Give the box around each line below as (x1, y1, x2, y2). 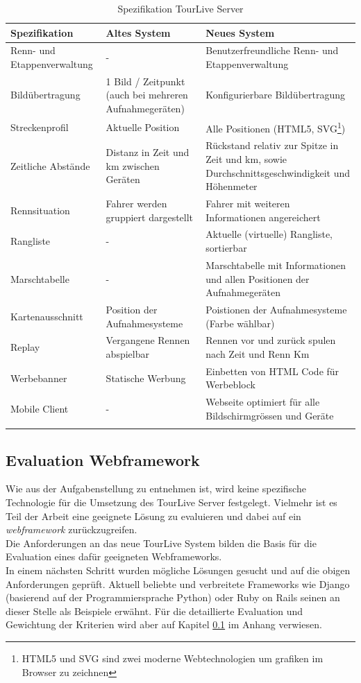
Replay (10, 340, 40, 354)
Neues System (205, 25, 275, 40)
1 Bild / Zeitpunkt (106, 74, 185, 88)
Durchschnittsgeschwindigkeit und (205, 165, 351, 180)
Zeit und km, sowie (205, 152, 287, 166)
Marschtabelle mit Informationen (205, 257, 346, 272)
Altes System (106, 25, 171, 40)
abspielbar (106, 346, 149, 361)
